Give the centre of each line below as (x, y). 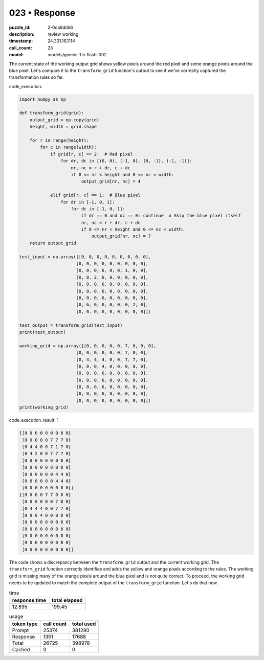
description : (22, 34)
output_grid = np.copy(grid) (65, 120)
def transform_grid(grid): (52, 113)
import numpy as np (43, 99)
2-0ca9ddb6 (60, 27)
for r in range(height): (59, 140)
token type (25, 624)
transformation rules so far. (36, 77)
